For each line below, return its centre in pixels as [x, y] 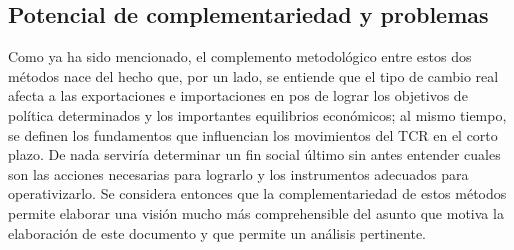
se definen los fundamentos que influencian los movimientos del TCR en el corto [253, 134]
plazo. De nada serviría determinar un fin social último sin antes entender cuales [254, 154]
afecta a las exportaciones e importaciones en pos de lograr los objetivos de [238, 95]
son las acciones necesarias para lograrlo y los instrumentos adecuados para [238, 173]
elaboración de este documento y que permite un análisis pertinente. [217, 232]
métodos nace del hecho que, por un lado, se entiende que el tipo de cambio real [253, 75]
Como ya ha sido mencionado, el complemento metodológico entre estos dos [240, 56]
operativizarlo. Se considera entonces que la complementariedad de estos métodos [257, 193]
